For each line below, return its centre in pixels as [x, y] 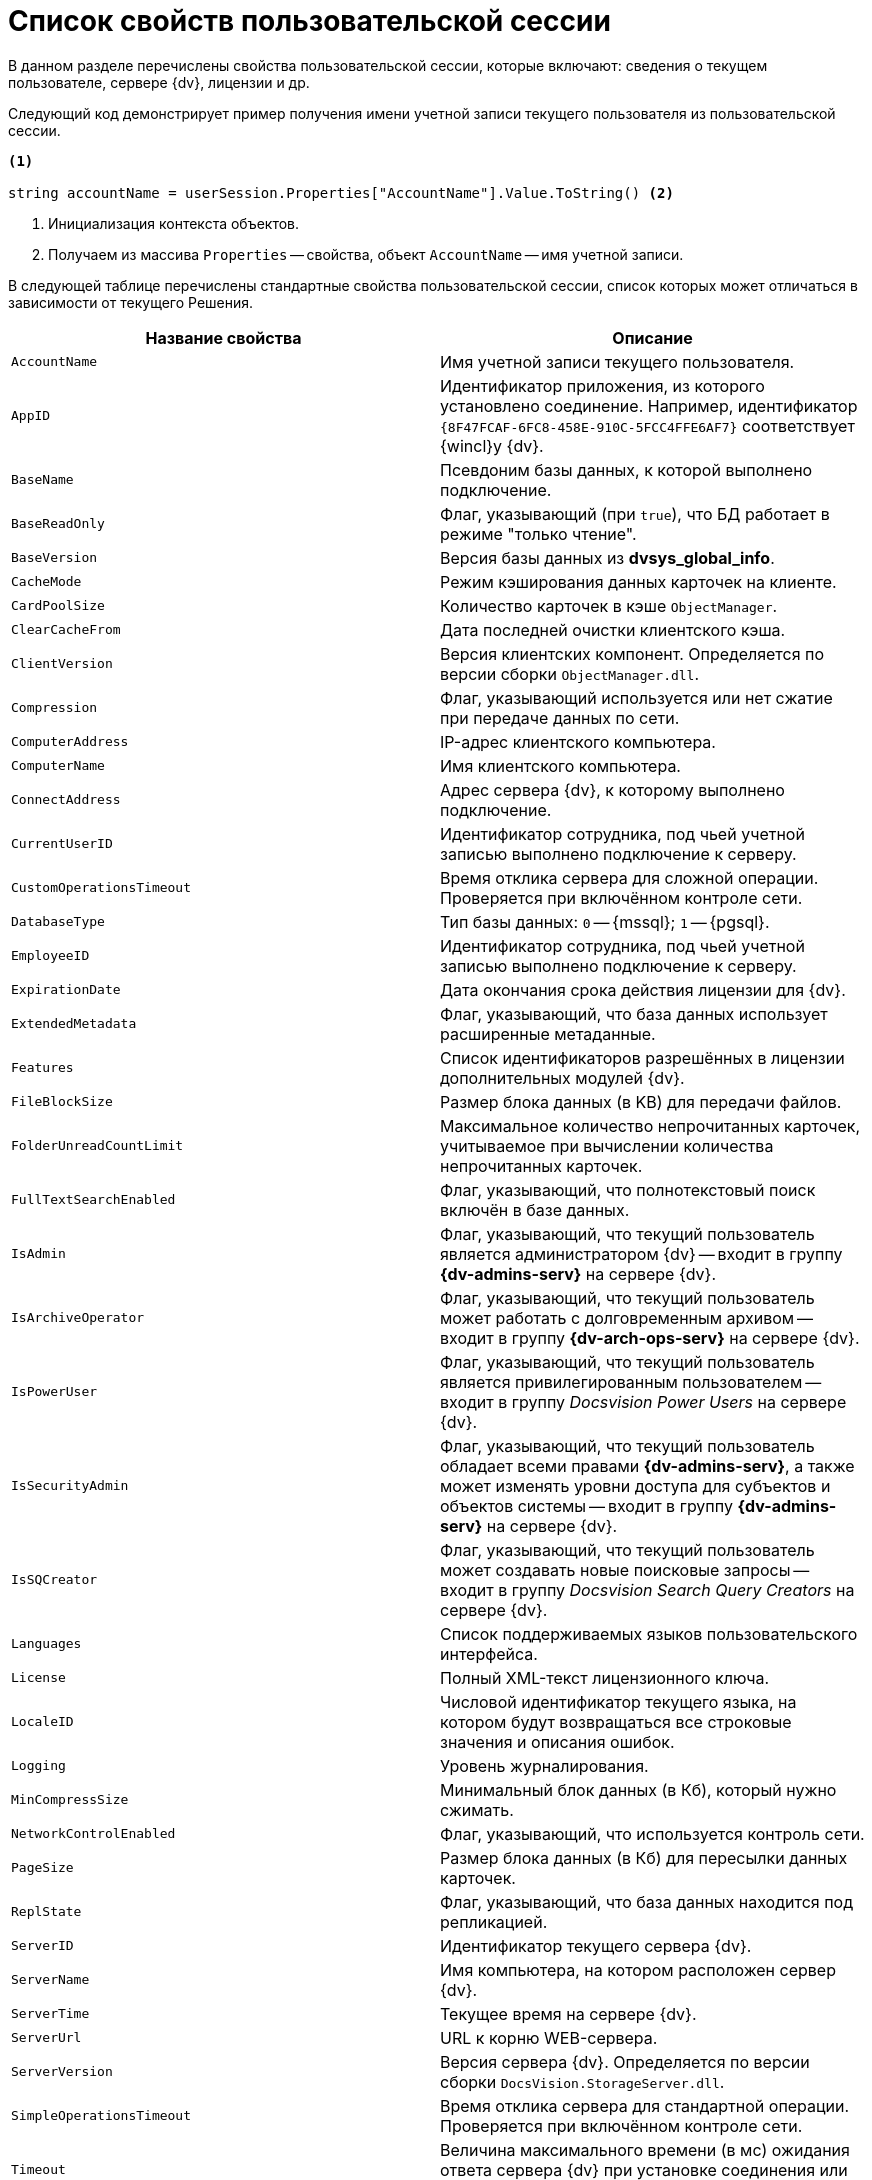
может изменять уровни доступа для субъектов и [635, 1485]
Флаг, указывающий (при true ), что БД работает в [635, 513]
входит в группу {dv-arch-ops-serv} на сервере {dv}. [650, 1337]
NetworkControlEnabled [93, 1834]
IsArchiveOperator [78, 1318]
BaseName [42, 480]
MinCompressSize [70, 1800]
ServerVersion [62, 2072]
